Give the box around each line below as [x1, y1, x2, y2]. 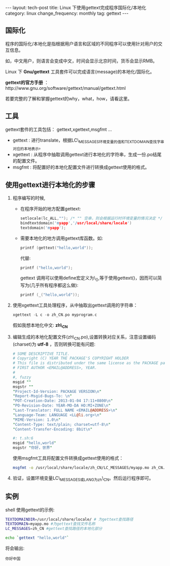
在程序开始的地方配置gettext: [20, 206, 81, 212]
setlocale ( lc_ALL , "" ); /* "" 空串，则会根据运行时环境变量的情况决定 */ [20, 216, 163, 221]
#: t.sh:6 [12, 436, 34, 441]
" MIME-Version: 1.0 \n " [12, 417, 61, 422]
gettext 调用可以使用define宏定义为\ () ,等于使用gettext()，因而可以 [20, 275, 158, 282]
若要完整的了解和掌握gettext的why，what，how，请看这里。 [5, 95, 132, 102]
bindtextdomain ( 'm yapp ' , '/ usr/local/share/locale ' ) [20, 220, 132, 225]
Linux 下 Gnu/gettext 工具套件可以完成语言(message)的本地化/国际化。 [5, 69, 155, 75]
